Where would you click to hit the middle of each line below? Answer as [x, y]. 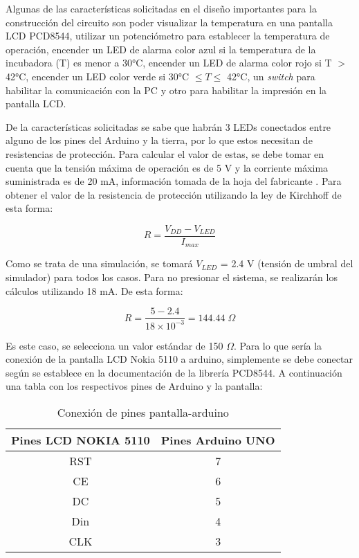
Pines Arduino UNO [218, 440]
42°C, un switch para [271, 76]
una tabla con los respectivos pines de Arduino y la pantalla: [134, 386]
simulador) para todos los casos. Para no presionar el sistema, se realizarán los [172, 277]
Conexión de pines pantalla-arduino [143, 412]
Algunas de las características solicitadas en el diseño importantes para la [161, 8]
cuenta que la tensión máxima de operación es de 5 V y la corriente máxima [167, 167]
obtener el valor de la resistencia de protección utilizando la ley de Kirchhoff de [174, 194]
